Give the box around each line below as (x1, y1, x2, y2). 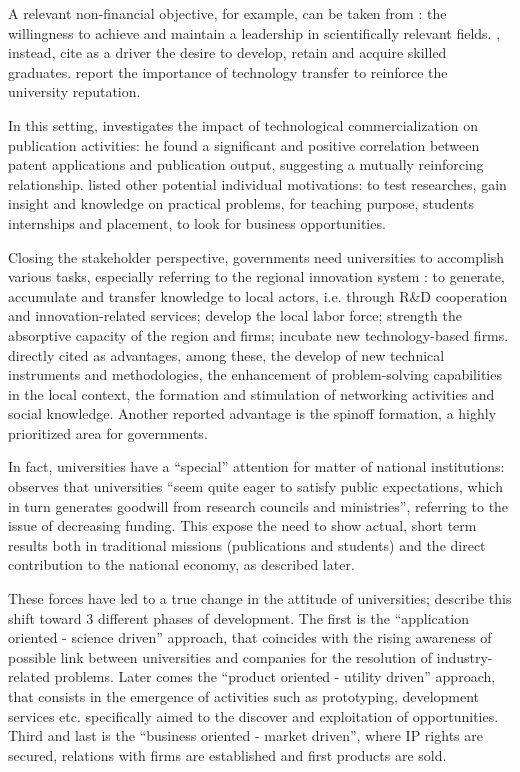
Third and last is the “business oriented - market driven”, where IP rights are (8, 725, 483, 746)
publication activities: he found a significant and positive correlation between (8, 134, 480, 155)
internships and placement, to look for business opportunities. (8, 212, 386, 233)
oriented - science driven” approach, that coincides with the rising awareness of (8, 627, 492, 648)
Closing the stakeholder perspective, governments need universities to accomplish (8, 246, 505, 267)
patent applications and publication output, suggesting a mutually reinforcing (8, 154, 484, 175)
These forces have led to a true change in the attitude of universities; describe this (8, 588, 512, 609)
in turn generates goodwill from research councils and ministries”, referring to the (8, 495, 509, 516)
